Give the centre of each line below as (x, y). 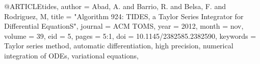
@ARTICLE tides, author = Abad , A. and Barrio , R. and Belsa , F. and (115, 6)
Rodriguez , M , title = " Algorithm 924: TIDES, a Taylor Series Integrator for (124, 16)
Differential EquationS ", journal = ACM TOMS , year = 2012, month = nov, (124, 26)
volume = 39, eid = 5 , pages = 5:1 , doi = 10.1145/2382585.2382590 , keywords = (130, 36)
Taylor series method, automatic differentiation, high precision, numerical (119, 46)
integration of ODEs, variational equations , (71, 55)
